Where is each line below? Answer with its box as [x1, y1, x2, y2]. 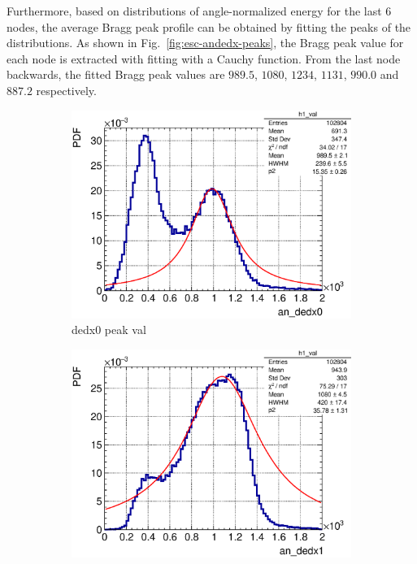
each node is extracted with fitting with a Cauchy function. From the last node [7, 50, 401, 67]
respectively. [36, 81, 97, 98]
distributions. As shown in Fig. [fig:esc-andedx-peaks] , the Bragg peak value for [7, 34, 404, 51]
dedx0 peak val [72, 321, 146, 338]
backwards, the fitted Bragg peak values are [7, 66, 225, 83]
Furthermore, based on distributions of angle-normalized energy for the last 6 [7, 2, 392, 19]
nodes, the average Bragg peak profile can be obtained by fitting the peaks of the [7, 18, 411, 35]
